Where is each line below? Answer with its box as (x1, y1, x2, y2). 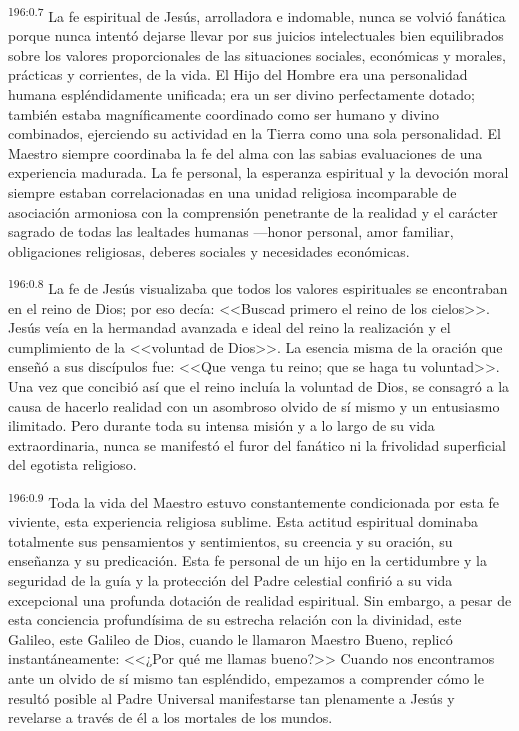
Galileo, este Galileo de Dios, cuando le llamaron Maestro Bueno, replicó (8, 628, 453, 649)
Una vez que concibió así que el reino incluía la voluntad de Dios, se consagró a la (8, 376, 510, 396)
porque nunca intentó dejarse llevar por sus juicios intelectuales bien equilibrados (8, 25, 504, 46)
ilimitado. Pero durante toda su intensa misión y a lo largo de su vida (8, 415, 435, 436)
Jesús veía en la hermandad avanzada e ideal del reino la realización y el (8, 317, 451, 338)
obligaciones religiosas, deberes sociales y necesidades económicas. (8, 240, 410, 261)
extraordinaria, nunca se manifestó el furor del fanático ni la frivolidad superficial (8, 434, 506, 455)
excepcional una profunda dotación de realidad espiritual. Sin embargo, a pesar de (8, 589, 512, 610)
